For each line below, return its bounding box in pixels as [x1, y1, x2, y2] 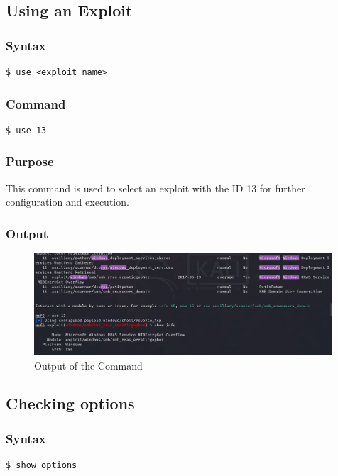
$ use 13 [6, 125, 47, 135]
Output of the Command [34, 358, 143, 372]
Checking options [6, 392, 135, 414]
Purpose [6, 153, 54, 170]
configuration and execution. [6, 194, 129, 209]
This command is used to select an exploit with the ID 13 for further [6, 180, 305, 195]
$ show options [6, 460, 77, 471]
